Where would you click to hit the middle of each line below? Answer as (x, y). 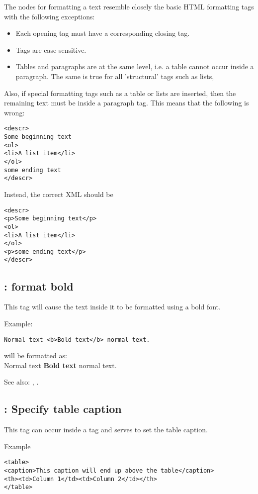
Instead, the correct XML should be (59, 194)
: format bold (39, 286)
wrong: (14, 112)
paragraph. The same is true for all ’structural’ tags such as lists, (115, 76)
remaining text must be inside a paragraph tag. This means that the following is (127, 103)
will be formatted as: (36, 355)
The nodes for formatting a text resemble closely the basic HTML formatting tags (129, 6)
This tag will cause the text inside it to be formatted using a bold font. (112, 307)
